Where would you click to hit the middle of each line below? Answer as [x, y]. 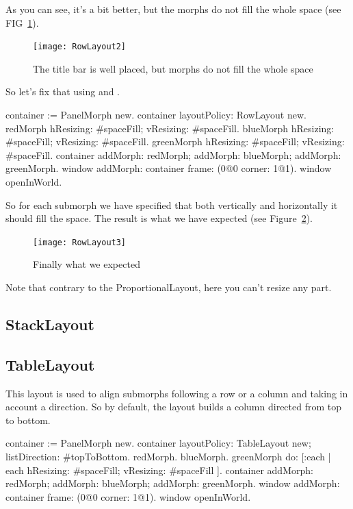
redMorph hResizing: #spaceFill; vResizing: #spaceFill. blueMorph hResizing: [170, 128]
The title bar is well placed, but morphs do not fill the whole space [173, 68]
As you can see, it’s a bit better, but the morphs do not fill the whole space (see [173, 9]
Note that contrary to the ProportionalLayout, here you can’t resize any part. [169, 287]
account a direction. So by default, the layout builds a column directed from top [174, 407]
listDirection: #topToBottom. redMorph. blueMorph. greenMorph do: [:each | [168, 456]
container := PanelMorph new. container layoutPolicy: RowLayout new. [156, 115]
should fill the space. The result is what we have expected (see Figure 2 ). [159, 218]
